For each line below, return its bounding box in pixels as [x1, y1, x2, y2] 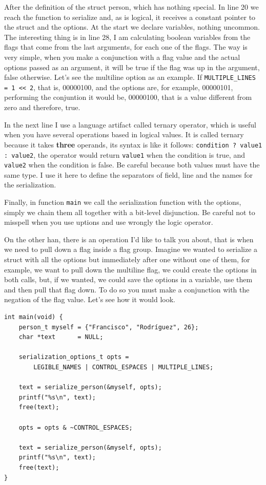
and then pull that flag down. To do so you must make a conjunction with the [4, 284, 250, 294]
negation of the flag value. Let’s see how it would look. [4, 294, 175, 305]
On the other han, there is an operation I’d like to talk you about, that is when [4, 234, 254, 244]
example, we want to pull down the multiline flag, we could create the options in [4, 264, 257, 275]
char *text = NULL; [18, 333, 104, 341]
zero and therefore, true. [4, 102, 80, 113]
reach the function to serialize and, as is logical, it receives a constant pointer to [4, 11, 256, 22]
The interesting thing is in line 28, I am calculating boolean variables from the [4, 31, 251, 42]
